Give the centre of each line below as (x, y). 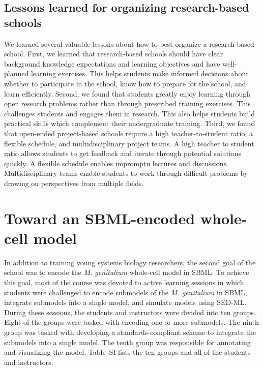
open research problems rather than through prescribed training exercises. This (127, 103)
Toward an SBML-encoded (100, 218)
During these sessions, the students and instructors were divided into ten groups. (130, 312)
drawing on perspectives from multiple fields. (74, 183)
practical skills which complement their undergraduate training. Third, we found (130, 123)
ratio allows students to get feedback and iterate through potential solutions (123, 153)
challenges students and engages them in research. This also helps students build (130, 113)
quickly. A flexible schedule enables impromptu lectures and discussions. (116, 163)
